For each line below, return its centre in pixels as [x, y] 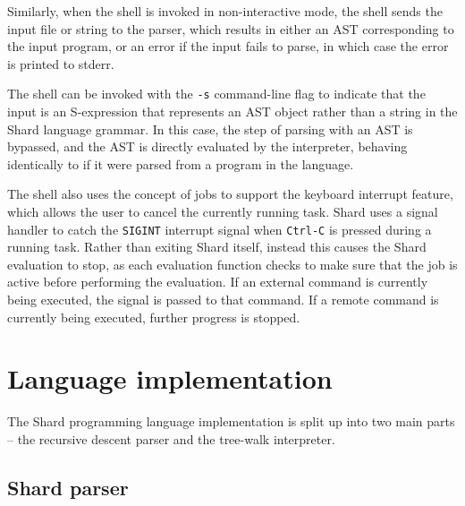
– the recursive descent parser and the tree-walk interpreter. [171, 438]
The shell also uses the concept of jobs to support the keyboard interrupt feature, [230, 194]
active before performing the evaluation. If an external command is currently [218, 282]
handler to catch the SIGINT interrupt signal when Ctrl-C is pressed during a [220, 229]
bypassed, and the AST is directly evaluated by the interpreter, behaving [207, 146]
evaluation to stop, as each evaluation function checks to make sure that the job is [232, 264]
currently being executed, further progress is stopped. [154, 317]
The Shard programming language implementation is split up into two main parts [231, 421]
